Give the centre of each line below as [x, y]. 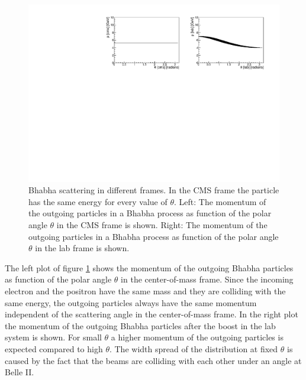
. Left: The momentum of [220, 201]
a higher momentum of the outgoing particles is [197, 337]
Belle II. [20, 372]
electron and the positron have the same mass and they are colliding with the [145, 291]
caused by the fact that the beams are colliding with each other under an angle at [153, 360]
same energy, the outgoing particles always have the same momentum [131, 302]
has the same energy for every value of [98, 201]
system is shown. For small [53, 337]
